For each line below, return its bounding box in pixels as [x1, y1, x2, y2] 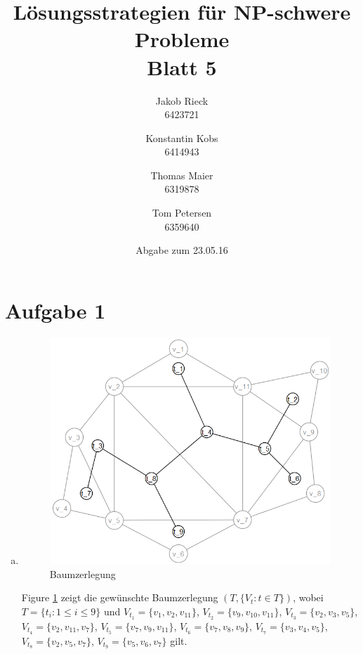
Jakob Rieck [155, 93, 209, 108]
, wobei [293, 590, 324, 605]
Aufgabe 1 [5, 295, 106, 324]
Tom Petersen [152, 205, 212, 220]
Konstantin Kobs [145, 130, 218, 145]
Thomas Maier [150, 167, 213, 182]
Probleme [134, 25, 230, 53]
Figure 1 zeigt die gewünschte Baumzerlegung [21, 590, 218, 605]
